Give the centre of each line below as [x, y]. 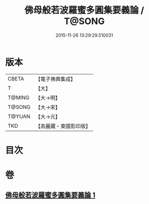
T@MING [19, 97]
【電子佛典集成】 [56, 79]
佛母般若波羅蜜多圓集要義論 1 [50, 195]
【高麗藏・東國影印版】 [63, 126]
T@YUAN [19, 116]
